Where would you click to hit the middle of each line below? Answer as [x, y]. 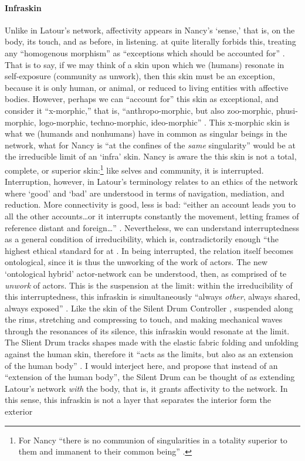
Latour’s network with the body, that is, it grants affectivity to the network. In [146, 388]
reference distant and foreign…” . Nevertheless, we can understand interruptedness [152, 227]
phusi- [287, 110]
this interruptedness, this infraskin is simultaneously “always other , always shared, [152, 296]
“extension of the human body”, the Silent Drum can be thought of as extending [150, 377]
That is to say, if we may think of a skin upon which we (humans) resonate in [145, 64]
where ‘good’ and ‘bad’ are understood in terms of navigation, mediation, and [145, 193]
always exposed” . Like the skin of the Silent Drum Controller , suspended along [149, 308]
